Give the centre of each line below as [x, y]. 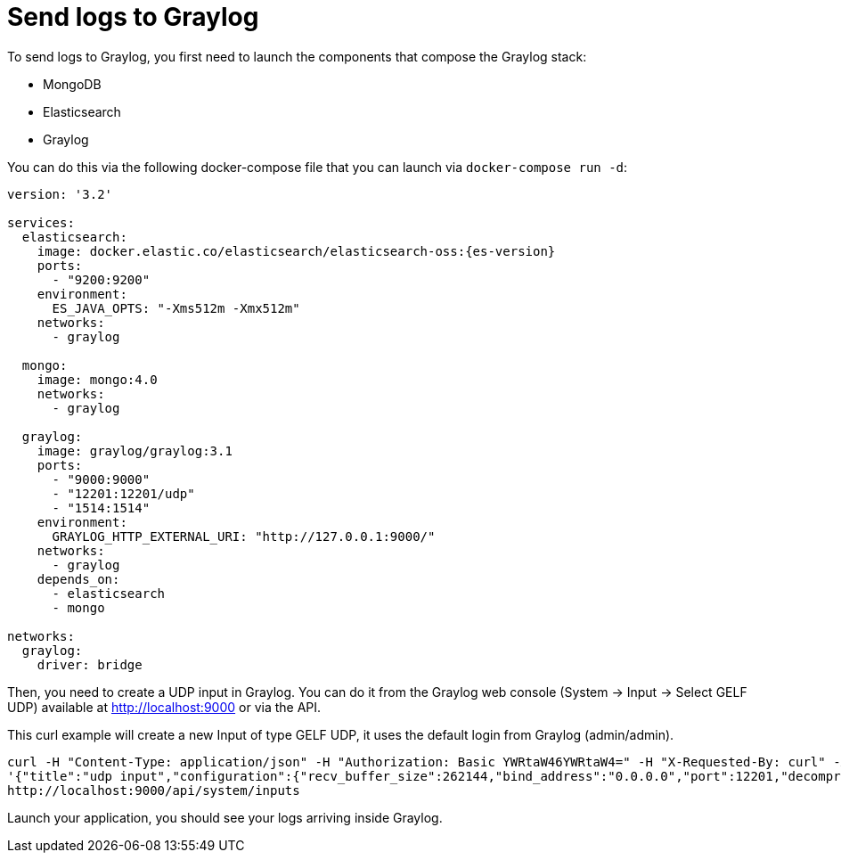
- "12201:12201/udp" [123, 493]
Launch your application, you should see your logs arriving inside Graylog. [225, 817]
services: [41, 222]
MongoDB [72, 84]
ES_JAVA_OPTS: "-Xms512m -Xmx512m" [176, 308]
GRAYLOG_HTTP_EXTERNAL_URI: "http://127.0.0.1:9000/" [244, 536]
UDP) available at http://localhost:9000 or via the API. [164, 707]
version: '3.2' [60, 194]
